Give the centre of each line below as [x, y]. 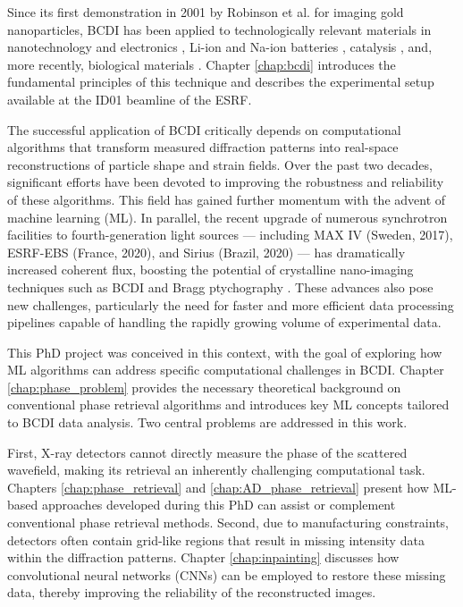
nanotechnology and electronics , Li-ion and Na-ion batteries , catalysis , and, [220, 47]
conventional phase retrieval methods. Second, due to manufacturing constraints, [228, 523]
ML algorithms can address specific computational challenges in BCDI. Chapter [226, 370]
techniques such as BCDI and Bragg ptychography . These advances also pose [220, 287]
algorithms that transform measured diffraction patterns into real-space [203, 147]
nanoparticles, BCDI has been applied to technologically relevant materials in [219, 29]
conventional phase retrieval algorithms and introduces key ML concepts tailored [228, 405]
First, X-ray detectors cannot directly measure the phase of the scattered [207, 452]
